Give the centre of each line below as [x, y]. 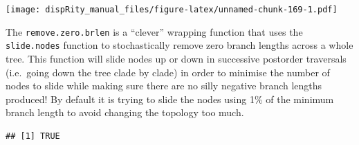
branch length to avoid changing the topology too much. [125, 112]
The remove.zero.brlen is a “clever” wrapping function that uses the [154, 31]
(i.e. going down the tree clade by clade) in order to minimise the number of [168, 72]
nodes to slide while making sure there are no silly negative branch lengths [164, 86]
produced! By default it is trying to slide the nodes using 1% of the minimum [170, 99]
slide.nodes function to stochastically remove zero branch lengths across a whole [179, 45]
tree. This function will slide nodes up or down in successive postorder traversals [176, 58]
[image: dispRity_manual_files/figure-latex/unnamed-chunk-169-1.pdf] [172, 10]
